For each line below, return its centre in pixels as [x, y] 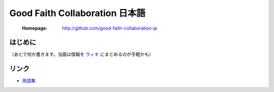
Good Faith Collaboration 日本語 [77, 13]
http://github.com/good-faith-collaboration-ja [110, 28]
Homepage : [35, 28]
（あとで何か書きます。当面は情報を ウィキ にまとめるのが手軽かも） [82, 54]
